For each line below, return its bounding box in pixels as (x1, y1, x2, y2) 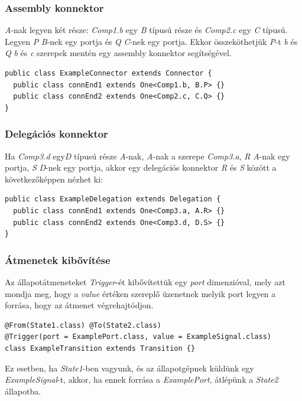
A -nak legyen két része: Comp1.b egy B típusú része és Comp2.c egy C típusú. (5, 24, 288, 36)
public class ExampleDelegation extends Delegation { (5, 195, 221, 204)
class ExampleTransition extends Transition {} (5, 344, 196, 353)
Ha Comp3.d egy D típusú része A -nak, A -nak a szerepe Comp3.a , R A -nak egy (5, 149, 290, 162)
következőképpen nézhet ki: (5, 172, 103, 185)
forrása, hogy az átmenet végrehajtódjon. (5, 299, 154, 311)
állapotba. (5, 384, 41, 397)
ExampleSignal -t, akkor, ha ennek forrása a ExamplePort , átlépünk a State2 (5, 373, 278, 386)
